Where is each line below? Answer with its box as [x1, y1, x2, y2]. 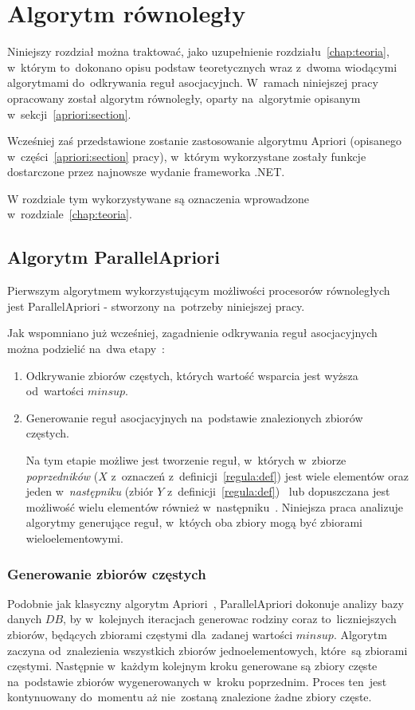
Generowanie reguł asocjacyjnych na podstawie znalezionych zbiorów [25, 409, 363, 426]
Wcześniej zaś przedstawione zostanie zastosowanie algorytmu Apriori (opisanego [7, 132, 401, 149]
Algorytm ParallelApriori [7, 245, 220, 269]
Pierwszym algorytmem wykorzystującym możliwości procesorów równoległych [7, 282, 390, 299]
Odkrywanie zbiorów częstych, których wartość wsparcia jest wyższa [25, 367, 358, 383]
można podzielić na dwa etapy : [7, 340, 165, 357]
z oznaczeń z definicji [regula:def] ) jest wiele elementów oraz [111, 467, 409, 484]
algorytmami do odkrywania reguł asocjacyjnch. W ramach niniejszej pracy [7, 74, 378, 91]
